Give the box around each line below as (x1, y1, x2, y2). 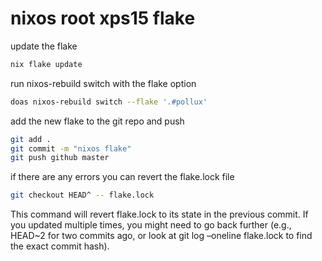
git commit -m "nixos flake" (10, 143, 132, 154)
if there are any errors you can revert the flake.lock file (10, 171, 235, 183)
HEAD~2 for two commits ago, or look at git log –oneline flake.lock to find (10, 230, 313, 242)
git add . (10, 134, 52, 144)
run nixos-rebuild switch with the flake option (10, 77, 197, 89)
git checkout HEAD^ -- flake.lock (10, 190, 155, 201)
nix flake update (10, 59, 83, 69)
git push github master (10, 153, 110, 163)
